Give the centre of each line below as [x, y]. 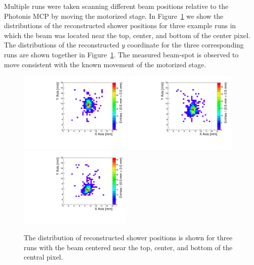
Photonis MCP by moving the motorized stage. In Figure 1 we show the [114, 16]
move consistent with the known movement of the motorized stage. [105, 64]
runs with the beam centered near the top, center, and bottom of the [128, 247]
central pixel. [43, 257]
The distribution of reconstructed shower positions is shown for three [128, 237]
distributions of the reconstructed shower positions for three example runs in [120, 25]
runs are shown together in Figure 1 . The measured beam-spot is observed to [121, 54]
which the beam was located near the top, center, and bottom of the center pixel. [127, 35]
